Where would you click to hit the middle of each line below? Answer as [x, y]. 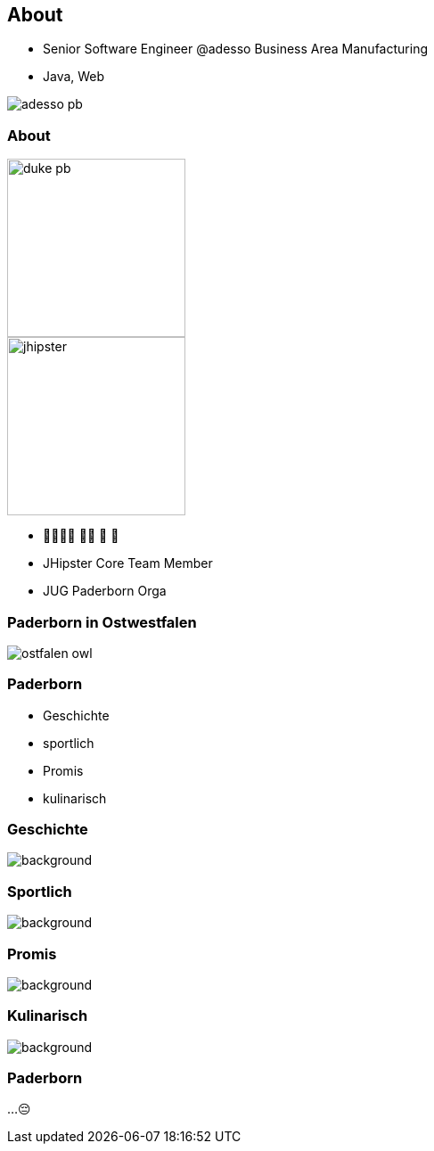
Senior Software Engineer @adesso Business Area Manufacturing [235, 49]
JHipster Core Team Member [128, 563]
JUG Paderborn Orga [105, 591]
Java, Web [74, 77]
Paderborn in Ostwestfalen [102, 622]
